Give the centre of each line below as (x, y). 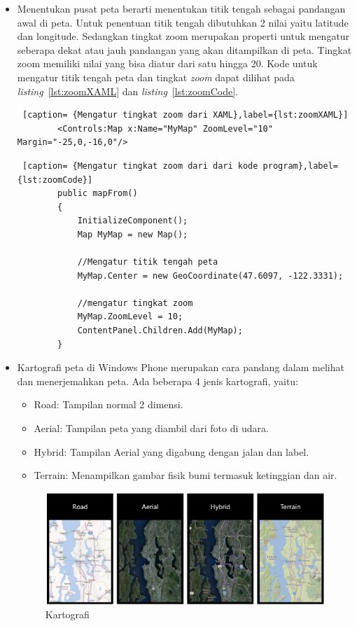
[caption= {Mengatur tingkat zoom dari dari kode (140, 166)
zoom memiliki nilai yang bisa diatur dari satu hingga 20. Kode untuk (167, 63)
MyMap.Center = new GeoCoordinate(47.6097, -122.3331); (210, 276)
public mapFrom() (98, 194)
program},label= (300, 166)
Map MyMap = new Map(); (133, 234)
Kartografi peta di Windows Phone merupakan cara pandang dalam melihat (181, 367)
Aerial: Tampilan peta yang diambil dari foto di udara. (151, 428)
